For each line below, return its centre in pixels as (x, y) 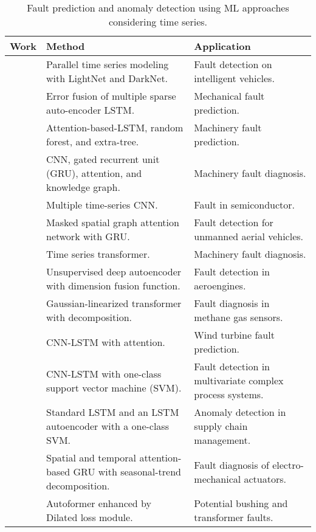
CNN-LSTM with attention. (105, 342)
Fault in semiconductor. (245, 205)
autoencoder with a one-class (107, 426)
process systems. (229, 394)
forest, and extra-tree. (92, 141)
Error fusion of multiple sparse (111, 96)
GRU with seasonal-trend (127, 472)
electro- (288, 465)
